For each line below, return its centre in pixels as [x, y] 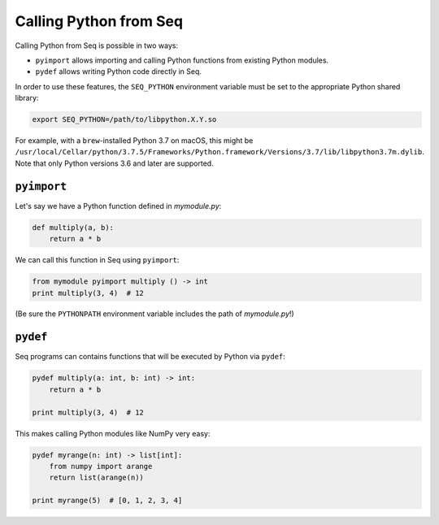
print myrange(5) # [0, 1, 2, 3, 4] [107, 501]
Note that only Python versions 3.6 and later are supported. [115, 163]
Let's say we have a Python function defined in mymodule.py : [118, 206]
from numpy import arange [101, 466]
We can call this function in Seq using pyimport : [97, 260]
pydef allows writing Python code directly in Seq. [119, 72]
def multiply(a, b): [73, 227]
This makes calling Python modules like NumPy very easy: [113, 433]
